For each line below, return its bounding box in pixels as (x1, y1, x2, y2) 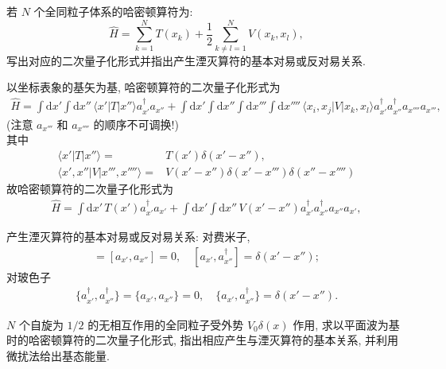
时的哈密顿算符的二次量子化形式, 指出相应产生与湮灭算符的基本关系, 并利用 (6, 332, 399, 348)
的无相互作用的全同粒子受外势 (87, 316, 244, 332)
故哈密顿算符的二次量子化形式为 (6, 180, 173, 196)
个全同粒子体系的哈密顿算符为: (33, 3, 193, 19)
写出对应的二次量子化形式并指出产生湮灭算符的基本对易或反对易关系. (6, 52, 366, 68)
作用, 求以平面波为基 (293, 316, 400, 332)
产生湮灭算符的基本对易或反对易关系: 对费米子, (6, 228, 250, 245)
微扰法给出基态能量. (6, 347, 110, 363)
